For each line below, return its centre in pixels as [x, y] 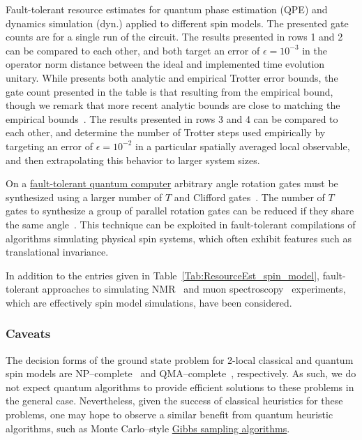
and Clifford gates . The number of [249, 197]
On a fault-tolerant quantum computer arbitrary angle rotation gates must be [172, 183]
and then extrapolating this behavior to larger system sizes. [133, 160]
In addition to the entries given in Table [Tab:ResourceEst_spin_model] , [163, 275]
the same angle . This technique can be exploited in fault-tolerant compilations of [181, 224]
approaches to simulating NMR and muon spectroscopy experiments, [194, 289]
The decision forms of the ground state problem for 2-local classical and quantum [180, 359]
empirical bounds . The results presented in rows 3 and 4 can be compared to [172, 118]
